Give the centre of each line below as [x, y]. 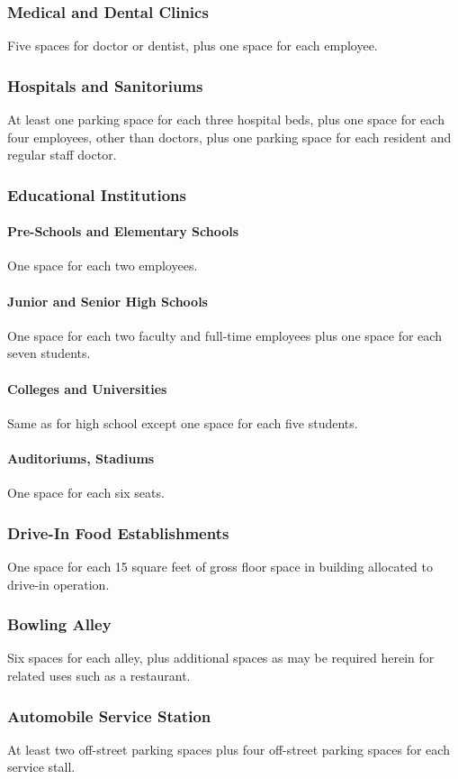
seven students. [49, 353]
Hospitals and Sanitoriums [105, 85]
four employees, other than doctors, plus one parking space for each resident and [229, 137]
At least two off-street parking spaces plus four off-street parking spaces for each [229, 749]
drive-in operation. [58, 584]
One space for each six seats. [86, 493]
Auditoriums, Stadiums [81, 458]
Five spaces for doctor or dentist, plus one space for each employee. [193, 46]
